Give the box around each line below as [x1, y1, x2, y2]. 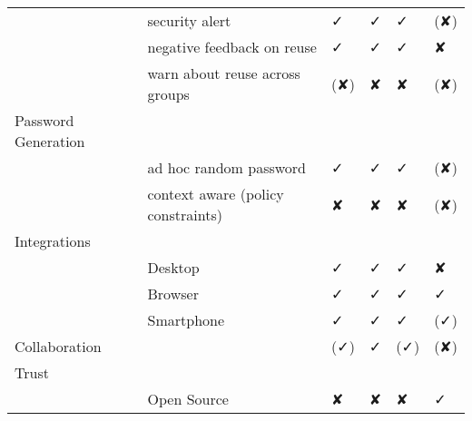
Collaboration [15, 336, 102, 357]
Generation [15, 131, 85, 152]
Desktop [147, 257, 200, 278]
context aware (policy [147, 183, 284, 204]
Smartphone [147, 309, 225, 330]
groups [147, 83, 190, 104]
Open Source [147, 388, 229, 409]
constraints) [147, 204, 222, 225]
